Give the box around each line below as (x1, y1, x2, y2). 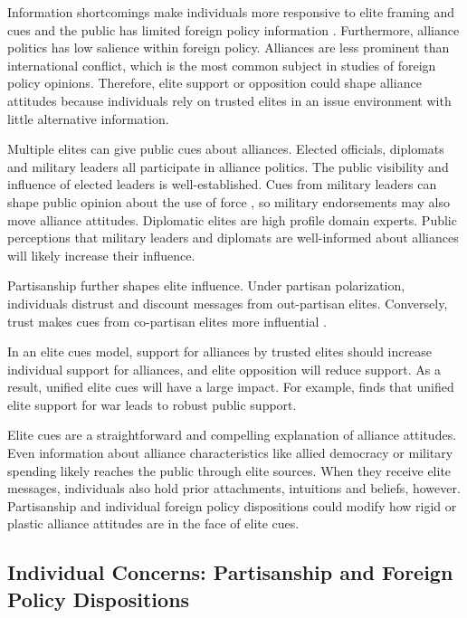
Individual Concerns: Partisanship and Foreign (7, 558, 453, 586)
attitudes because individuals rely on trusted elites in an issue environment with (7, 90, 452, 109)
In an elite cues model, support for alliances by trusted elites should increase (7, 342, 432, 361)
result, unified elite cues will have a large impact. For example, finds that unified (7, 377, 454, 396)
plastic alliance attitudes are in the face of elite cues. (7, 514, 300, 533)
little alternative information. (7, 109, 169, 128)
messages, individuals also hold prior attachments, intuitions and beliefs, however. (7, 479, 461, 498)
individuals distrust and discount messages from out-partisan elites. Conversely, (7, 293, 448, 312)
